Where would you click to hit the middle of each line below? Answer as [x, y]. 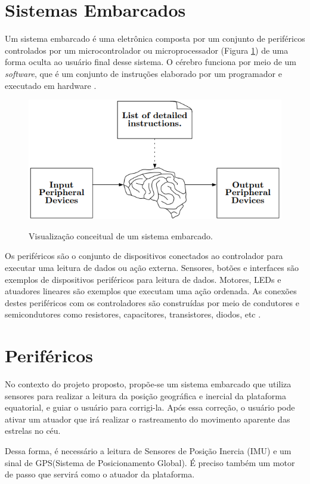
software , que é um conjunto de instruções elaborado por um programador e [143, 73]
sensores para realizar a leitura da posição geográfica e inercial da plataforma [145, 395]
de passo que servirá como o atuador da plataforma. [100, 474]
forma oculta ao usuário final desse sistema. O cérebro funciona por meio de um [151, 62]
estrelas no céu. [33, 431]
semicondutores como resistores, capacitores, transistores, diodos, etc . [133, 314]
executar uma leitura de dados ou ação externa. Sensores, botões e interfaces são [152, 267]
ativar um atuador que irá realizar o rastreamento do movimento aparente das [148, 419]
